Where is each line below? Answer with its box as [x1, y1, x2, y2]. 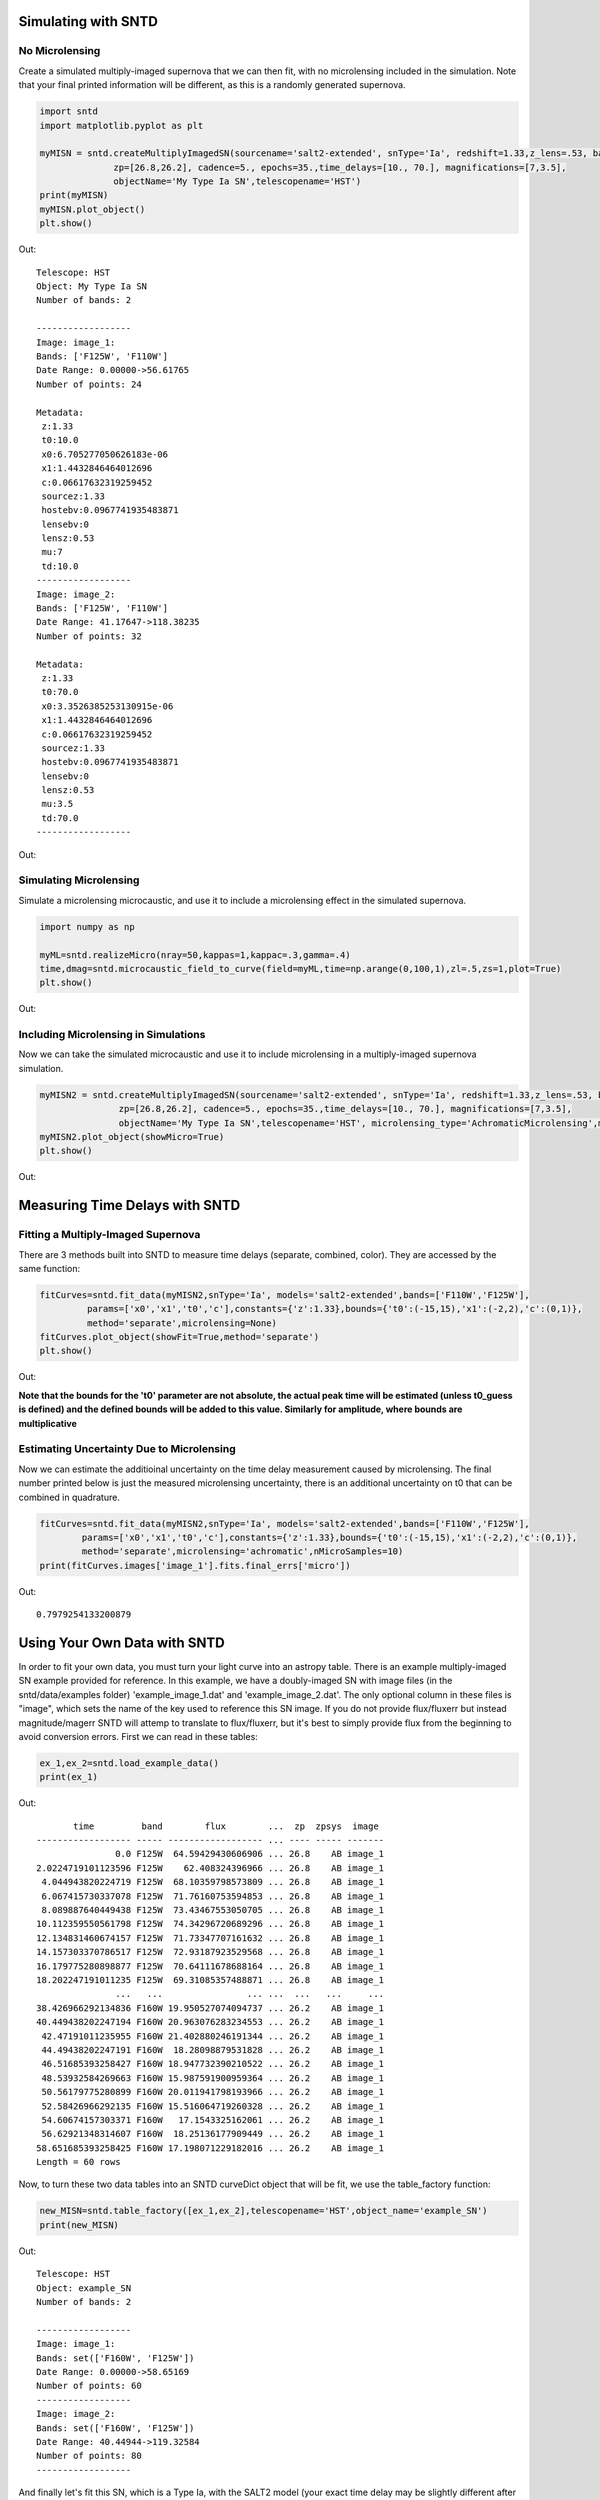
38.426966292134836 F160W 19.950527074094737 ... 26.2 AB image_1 [36, 2002, 385, 2014]
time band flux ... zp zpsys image [73, 1820, 379, 1832]
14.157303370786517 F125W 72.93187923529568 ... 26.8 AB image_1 [36, 1946, 385, 1958]
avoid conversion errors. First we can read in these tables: [18, 1730, 259, 1742]
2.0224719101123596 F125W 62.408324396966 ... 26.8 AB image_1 [36, 1862, 385, 1874]
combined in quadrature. [18, 1491, 120, 1503]
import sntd [39, 106, 99, 117]
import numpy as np [39, 921, 135, 932]
